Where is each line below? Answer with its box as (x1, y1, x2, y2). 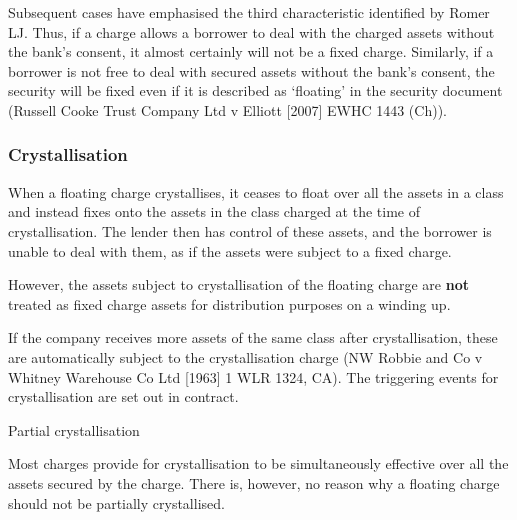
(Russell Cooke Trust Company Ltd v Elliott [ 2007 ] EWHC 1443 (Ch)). (8, 99, 447, 120)
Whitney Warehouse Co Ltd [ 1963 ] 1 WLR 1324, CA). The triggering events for (8, 366, 499, 387)
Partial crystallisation (8, 419, 140, 440)
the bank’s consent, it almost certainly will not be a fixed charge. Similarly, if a (8, 41, 494, 62)
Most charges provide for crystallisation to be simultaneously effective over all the (8, 453, 509, 474)
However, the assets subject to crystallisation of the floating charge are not (8, 274, 469, 295)
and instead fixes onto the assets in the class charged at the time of (8, 201, 420, 222)
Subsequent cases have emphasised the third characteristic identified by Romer (8, 2, 490, 22)
